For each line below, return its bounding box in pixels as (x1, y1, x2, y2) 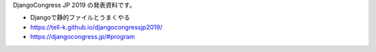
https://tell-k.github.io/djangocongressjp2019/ (30, 23, 163, 31)
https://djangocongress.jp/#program (30, 33, 135, 41)
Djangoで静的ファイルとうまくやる (30, 14, 130, 22)
